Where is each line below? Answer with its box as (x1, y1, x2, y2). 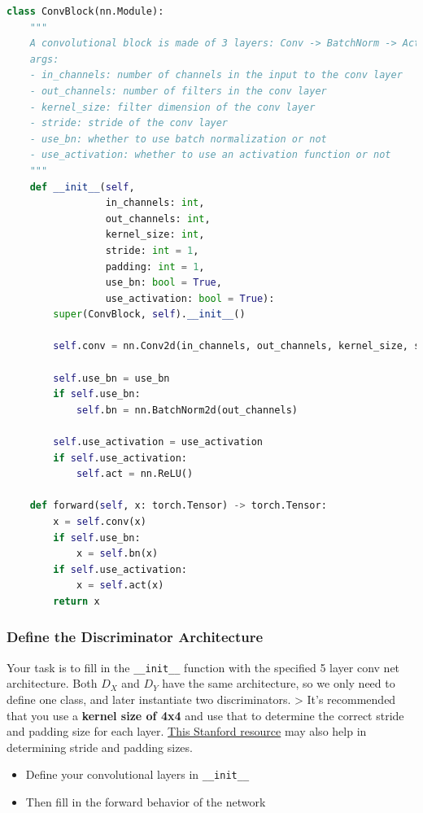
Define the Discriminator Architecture (7, 627, 264, 647)
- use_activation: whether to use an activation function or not (29, 149, 391, 161)
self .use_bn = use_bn (53, 372, 170, 384)
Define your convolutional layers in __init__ (25, 766, 250, 783)
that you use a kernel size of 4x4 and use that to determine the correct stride (7, 706, 404, 723)
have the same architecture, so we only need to (162, 675, 395, 692)
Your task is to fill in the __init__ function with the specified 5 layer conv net (7, 658, 400, 675)
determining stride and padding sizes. (7, 738, 193, 755)
